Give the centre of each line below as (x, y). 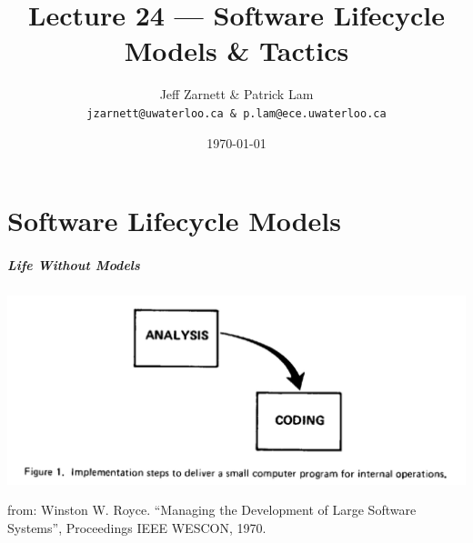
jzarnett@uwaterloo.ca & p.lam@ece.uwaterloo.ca (236, 113)
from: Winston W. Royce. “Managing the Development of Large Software (212, 510)
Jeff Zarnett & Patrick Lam (236, 94)
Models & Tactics (236, 50)
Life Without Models (74, 264)
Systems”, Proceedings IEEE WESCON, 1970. (137, 527)
